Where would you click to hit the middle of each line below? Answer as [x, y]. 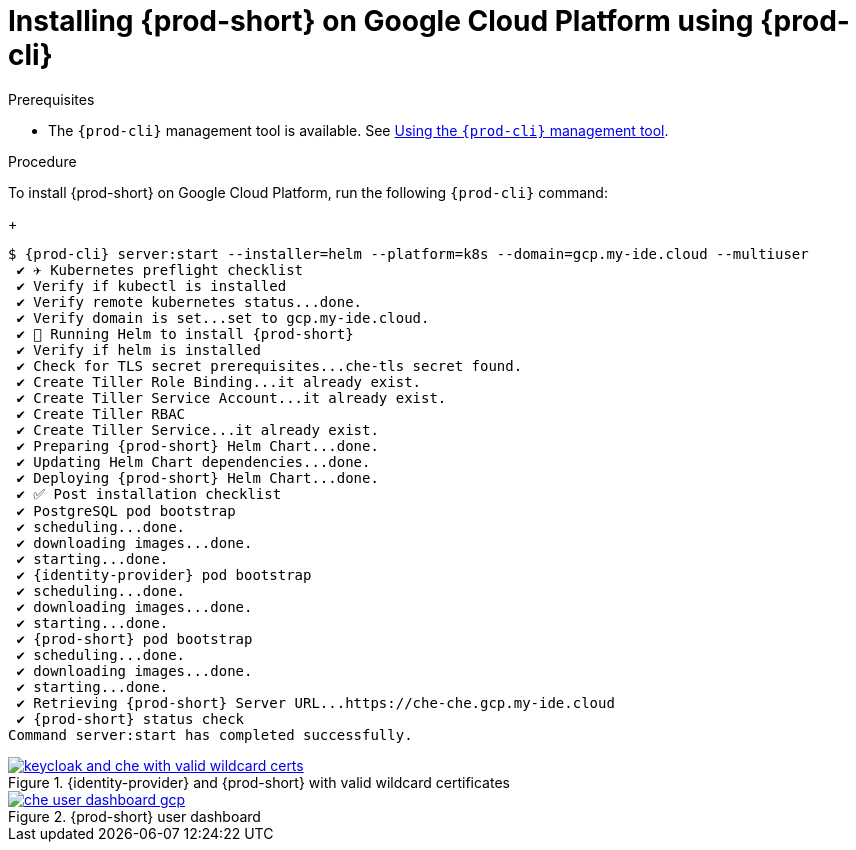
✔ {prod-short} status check [130, 718]
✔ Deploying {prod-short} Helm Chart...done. [197, 477]
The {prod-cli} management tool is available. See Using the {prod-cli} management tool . [358, 130]
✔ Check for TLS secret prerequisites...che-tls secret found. [269, 365]
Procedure [42, 161]
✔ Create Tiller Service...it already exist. [197, 429]
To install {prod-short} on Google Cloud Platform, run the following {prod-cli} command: [308, 192]
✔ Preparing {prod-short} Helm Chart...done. [197, 445]
